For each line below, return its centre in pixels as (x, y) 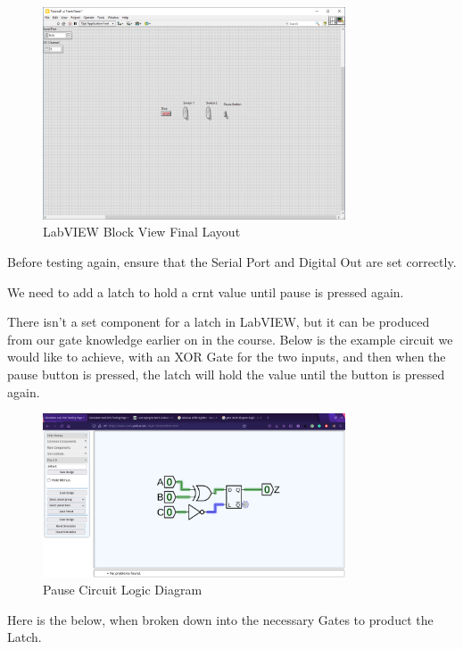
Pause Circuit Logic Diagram (123, 590)
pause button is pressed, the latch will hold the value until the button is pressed (226, 374)
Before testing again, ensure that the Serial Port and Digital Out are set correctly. (232, 262)
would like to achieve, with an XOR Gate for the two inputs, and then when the (227, 357)
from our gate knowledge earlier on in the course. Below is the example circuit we (230, 339)
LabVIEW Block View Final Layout (142, 232)
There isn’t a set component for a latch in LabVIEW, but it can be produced (219, 322)
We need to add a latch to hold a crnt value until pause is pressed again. (206, 291)
